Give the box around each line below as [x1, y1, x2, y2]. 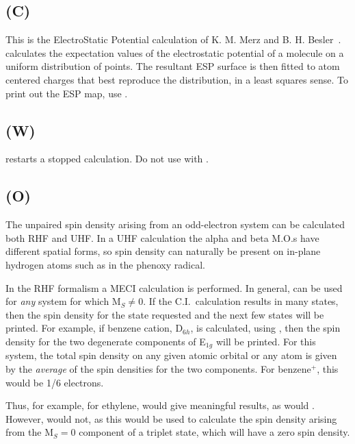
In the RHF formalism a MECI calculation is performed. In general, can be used [5, 280, 343, 295]
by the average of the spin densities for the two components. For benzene [5, 361, 311, 375]
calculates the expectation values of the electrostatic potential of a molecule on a [5, 45, 344, 60]
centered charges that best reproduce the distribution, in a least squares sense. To [5, 72, 348, 86]
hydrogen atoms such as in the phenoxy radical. [5, 257, 205, 271]
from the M [5, 425, 54, 439]
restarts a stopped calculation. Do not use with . [5, 151, 209, 166]
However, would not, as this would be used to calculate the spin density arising [5, 411, 337, 425]
